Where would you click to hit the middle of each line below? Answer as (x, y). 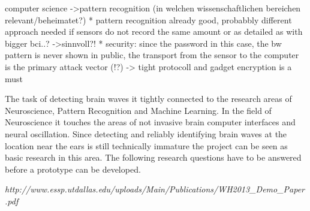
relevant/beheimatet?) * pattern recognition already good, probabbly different (148, 19)
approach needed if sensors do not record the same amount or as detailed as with (154, 31)
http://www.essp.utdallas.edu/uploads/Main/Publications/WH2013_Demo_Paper (155, 189)
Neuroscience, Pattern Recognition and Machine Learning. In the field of (138, 110)
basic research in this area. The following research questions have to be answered (153, 157)
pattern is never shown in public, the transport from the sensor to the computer (152, 55)
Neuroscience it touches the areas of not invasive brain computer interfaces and (150, 122)
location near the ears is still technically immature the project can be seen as (146, 145)
